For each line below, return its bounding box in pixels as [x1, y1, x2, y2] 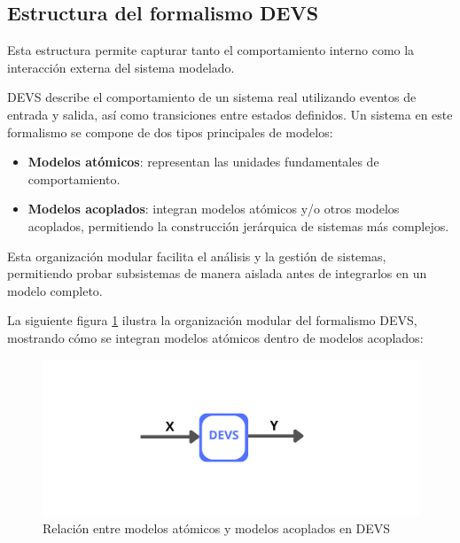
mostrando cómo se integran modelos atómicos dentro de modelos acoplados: [7, 328, 424, 346]
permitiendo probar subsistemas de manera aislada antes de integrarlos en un [7, 264, 427, 283]
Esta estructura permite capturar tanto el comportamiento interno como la [7, 41, 415, 59]
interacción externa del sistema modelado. [7, 58, 235, 76]
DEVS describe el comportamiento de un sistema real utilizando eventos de [7, 88, 417, 106]
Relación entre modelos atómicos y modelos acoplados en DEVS [43, 518, 391, 537]
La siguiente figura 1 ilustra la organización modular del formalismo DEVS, [7, 311, 417, 330]
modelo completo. [7, 281, 103, 299]
